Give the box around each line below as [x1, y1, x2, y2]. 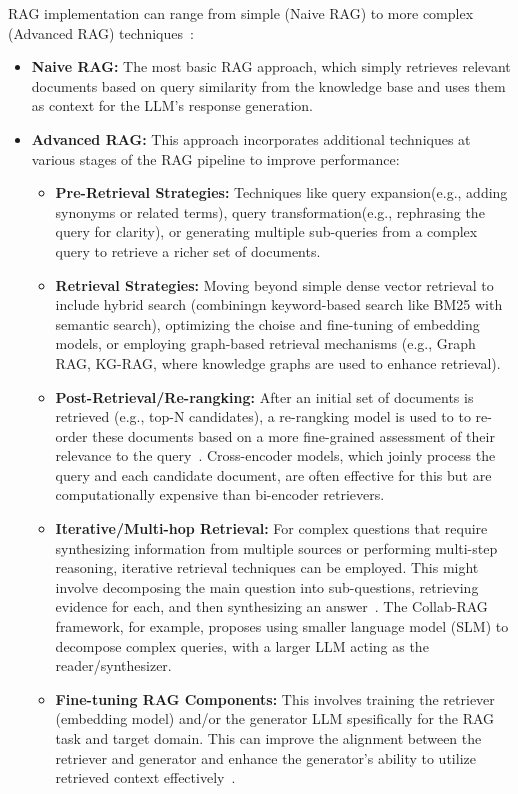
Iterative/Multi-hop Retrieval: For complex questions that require [55, 518, 488, 539]
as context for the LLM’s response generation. [31, 95, 313, 116]
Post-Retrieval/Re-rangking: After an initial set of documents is [55, 386, 474, 407]
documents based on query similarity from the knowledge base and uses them [31, 75, 506, 96]
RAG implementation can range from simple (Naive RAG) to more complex [8, 3, 474, 23]
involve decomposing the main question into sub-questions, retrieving [55, 576, 479, 597]
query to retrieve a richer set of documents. [55, 240, 321, 261]
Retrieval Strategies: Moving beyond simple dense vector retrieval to [55, 274, 494, 295]
